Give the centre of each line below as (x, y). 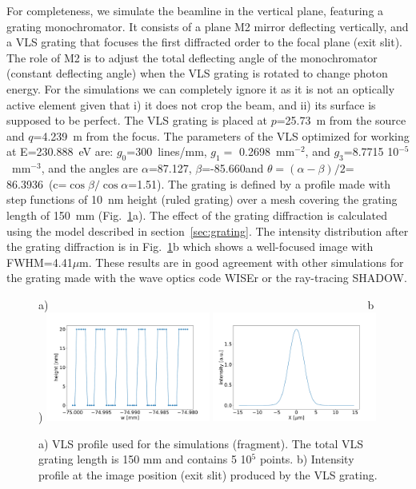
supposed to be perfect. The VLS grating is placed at (137, 120)
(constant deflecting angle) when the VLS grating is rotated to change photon (197, 73)
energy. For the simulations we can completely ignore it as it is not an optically (201, 88)
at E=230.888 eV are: (60, 151)
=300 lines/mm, (167, 151)
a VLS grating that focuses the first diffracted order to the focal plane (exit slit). (204, 42)
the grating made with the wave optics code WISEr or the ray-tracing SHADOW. (207, 278)
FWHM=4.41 (40, 262)
